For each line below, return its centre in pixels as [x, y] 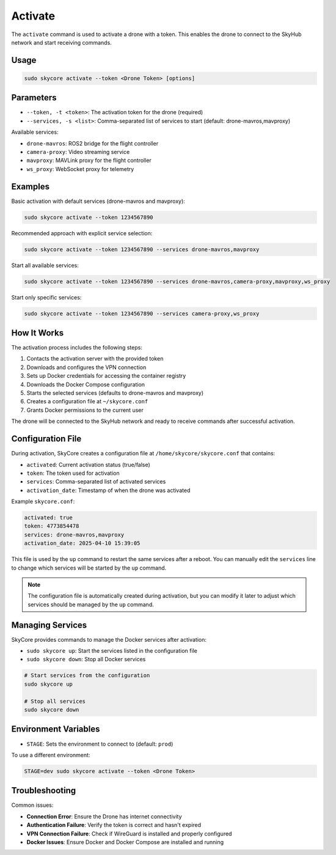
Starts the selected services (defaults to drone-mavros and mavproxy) [115, 393]
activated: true [49, 518]
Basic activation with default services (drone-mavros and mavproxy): [98, 201]
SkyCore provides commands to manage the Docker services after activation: [109, 639]
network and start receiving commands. [62, 42]
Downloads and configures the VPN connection [86, 367]
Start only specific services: [46, 297]
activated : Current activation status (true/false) [89, 464]
